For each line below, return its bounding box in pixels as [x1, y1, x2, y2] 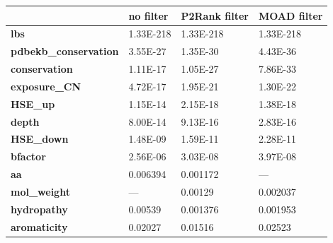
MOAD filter [258, 8, 323, 23]
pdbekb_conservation [11, 44, 119, 59]
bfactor [11, 149, 46, 164]
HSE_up [11, 96, 55, 111]
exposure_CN [11, 78, 81, 93]
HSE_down [11, 131, 69, 146]
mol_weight [11, 184, 70, 198]
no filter [128, 8, 169, 23]
